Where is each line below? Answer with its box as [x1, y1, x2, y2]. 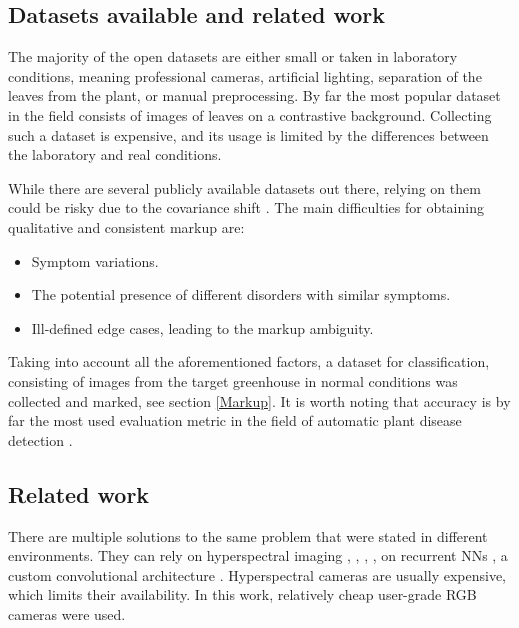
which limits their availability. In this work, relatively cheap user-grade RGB [8, 584, 477, 605]
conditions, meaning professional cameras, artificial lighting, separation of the [8, 65, 482, 86]
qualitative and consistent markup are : [8, 216, 245, 237]
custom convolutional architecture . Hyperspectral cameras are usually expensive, [8, 564, 507, 585]
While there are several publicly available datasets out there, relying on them [8, 177, 481, 198]
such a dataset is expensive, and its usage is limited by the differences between [8, 124, 489, 145]
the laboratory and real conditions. [8, 144, 222, 165]
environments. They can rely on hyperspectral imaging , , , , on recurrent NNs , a [8, 545, 508, 566]
